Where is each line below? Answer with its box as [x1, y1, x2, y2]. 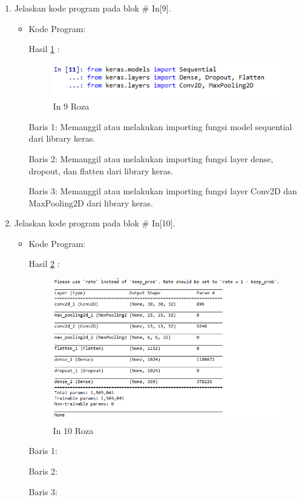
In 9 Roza [53, 100, 90, 113]
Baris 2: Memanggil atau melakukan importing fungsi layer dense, [28, 152, 274, 165]
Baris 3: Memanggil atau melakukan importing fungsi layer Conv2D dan [28, 185, 297, 197]
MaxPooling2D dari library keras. [28, 196, 153, 209]
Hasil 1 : [28, 42, 60, 55]
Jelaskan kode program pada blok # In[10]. [14, 217, 176, 229]
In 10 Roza [53, 424, 94, 436]
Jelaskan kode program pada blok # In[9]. [14, 2, 171, 14]
